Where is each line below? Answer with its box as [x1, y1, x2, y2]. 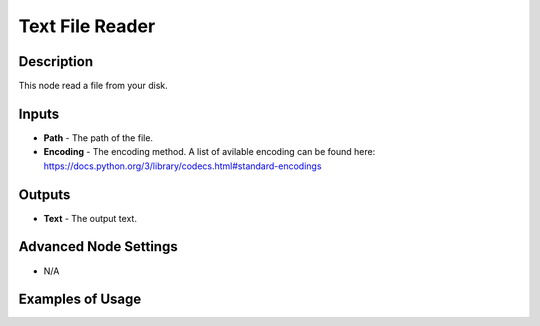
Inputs [18, 105, 60, 122]
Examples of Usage [18, 291, 142, 308]
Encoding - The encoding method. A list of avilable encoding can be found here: [43, 146, 376, 158]
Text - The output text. [43, 212, 137, 224]
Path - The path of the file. [43, 131, 154, 144]
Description [18, 53, 94, 70]
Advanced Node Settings [18, 238, 179, 255]
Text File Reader [18, 15, 156, 37]
